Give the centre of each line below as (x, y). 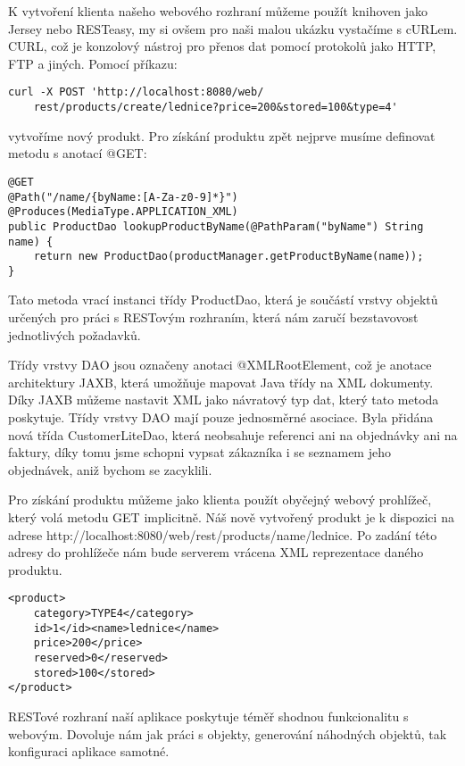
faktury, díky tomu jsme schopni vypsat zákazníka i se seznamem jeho (199, 452)
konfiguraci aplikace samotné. (89, 751)
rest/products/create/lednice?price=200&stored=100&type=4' (216, 108)
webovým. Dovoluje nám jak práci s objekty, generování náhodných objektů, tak (228, 733)
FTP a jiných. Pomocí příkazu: (93, 63)
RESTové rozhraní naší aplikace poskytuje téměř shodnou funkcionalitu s (208, 716)
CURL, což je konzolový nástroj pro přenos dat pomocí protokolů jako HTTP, (222, 46)
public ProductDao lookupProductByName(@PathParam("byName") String (216, 226)
